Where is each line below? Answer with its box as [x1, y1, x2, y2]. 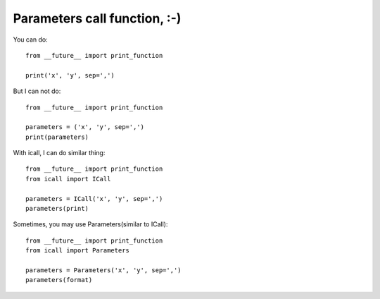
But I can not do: [13, 87, 61, 95]
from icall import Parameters [25, 247, 130, 255]
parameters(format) [25, 276, 93, 284]
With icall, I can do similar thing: [13, 149, 106, 157]
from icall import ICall [25, 175, 111, 183]
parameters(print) [25, 205, 89, 213]
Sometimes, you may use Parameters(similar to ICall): [13, 220, 168, 228]
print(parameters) [25, 133, 89, 141]
